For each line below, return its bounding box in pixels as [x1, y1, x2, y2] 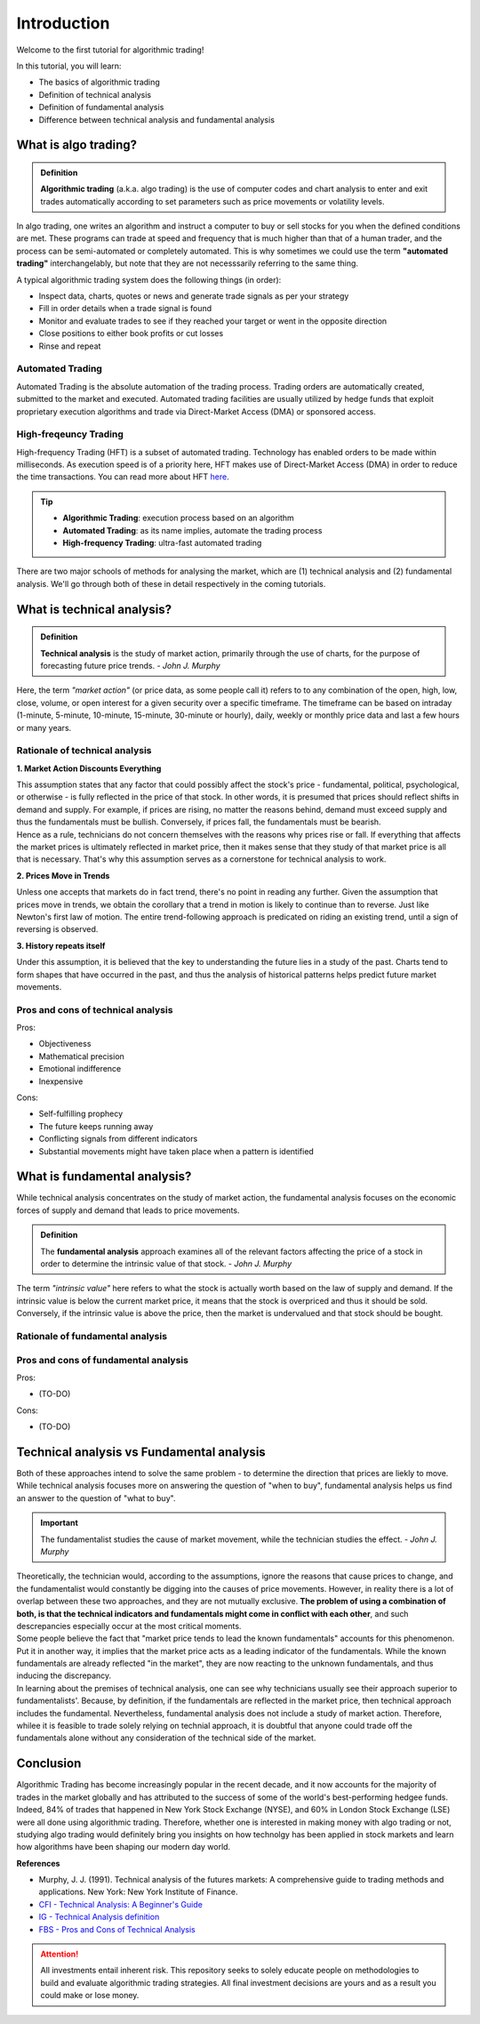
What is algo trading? [16, 138, 138, 153]
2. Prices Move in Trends [16, 870, 110, 880]
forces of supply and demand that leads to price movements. [16, 1205, 240, 1216]
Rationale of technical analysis [16, 744, 152, 757]
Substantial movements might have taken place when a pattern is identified [38, 1145, 315, 1156]
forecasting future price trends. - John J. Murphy [40, 660, 221, 671]
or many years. [16, 722, 72, 733]
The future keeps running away [38, 1120, 154, 1131]
